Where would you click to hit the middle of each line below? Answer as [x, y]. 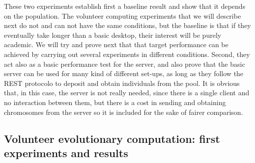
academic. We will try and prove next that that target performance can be [116, 44]
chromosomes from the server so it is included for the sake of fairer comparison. [124, 112]
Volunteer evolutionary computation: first [112, 138]
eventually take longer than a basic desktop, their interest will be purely [113, 35]
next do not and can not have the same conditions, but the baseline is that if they [127, 25]
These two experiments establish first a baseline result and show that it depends [125, 6]
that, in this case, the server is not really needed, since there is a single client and [127, 93]
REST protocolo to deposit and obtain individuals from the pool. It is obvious [122, 83]
